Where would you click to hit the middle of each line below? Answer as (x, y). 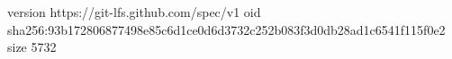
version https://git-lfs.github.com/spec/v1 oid (134, 12)
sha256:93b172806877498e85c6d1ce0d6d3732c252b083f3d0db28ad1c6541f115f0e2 (226, 29)
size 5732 (32, 47)
